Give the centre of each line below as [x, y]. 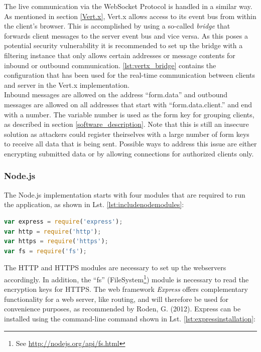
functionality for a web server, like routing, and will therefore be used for [116, 299]
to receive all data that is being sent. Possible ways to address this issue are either [130, 144]
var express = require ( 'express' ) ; [63, 221]
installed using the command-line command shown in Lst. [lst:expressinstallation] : [130, 318]
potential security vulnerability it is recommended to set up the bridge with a [123, 45]
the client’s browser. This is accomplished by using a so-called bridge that [117, 26]
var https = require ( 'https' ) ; [56, 241]
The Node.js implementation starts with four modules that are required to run [125, 194]
